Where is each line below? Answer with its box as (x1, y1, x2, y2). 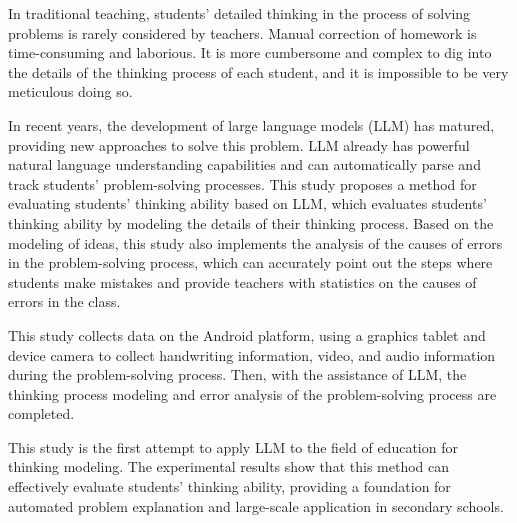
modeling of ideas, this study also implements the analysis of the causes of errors (8, 232, 503, 253)
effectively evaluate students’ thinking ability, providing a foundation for (8, 476, 451, 497)
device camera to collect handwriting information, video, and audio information (8, 344, 496, 365)
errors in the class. (8, 291, 121, 312)
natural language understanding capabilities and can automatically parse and (8, 154, 481, 175)
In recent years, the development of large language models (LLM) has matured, (8, 114, 495, 135)
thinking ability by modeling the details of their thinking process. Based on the (8, 212, 494, 233)
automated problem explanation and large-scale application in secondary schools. (8, 495, 504, 516)
